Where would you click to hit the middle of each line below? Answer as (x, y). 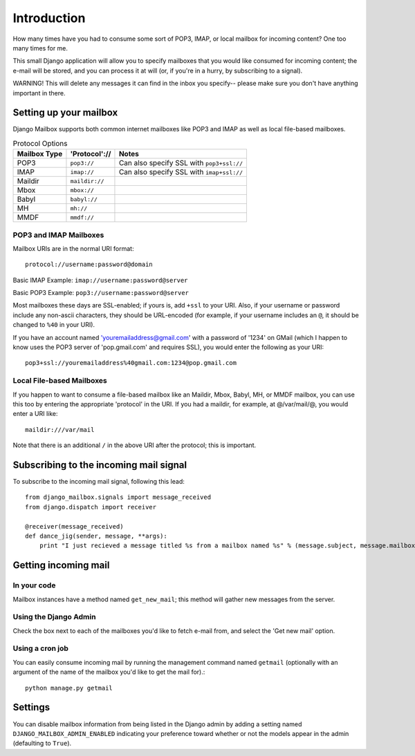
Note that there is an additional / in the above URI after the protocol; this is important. (135, 445)
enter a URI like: (35, 414)
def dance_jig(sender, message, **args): (96, 536)
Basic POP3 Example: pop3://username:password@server (101, 293)
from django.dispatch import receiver (91, 507)
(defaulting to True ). (42, 744)
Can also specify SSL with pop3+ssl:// (181, 163)
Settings (31, 707)
